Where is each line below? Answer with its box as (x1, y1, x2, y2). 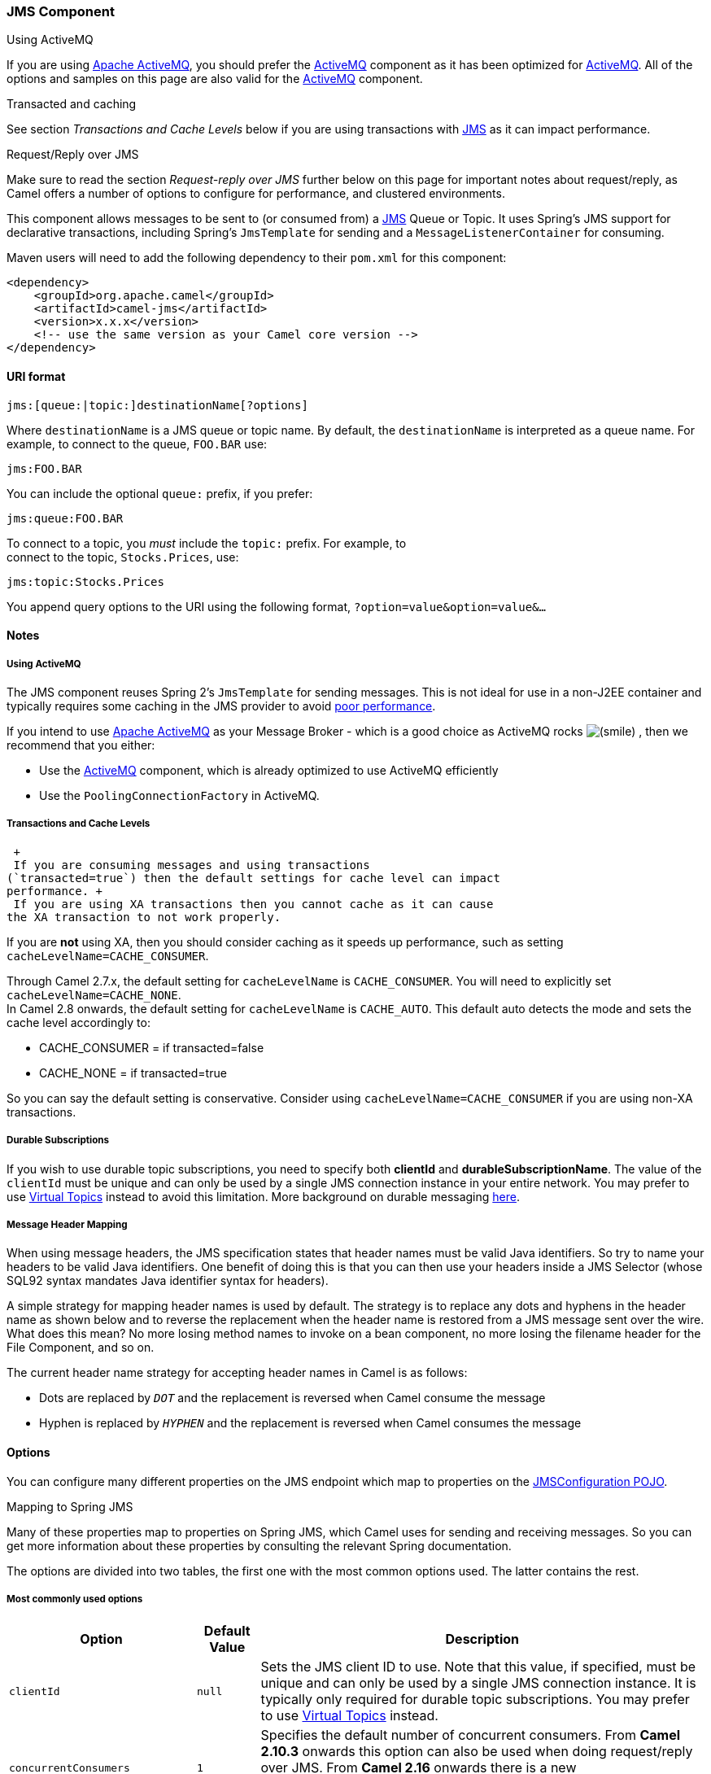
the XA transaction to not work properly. (7, 910, 281, 924)
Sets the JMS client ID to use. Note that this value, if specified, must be (260, 1658, 696, 1676)
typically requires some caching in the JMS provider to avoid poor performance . (7, 698, 436, 713)
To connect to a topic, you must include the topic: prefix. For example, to (7, 535, 407, 550)
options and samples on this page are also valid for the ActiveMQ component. (7, 72, 423, 86)
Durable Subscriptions (7, 1134, 110, 1147)
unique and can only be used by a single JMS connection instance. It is (260, 1675, 696, 1692)
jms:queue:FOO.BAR (7, 511, 124, 525)
